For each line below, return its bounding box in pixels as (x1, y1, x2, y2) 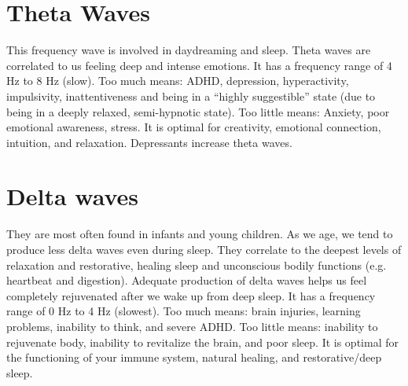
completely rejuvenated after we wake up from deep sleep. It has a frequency (6, 287, 376, 303)
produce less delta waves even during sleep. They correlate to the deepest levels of (6, 241, 402, 257)
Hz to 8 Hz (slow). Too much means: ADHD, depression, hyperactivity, (6, 72, 349, 89)
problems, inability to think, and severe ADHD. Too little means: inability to (6, 318, 378, 334)
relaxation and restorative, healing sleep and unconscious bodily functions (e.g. (6, 256, 387, 273)
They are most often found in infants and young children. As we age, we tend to (6, 226, 393, 242)
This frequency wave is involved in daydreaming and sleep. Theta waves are (6, 42, 371, 58)
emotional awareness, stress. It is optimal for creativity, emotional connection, (6, 119, 381, 135)
